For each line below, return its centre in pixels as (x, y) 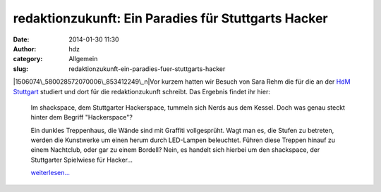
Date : (21, 39)
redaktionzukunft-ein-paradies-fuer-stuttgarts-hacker (147, 69)
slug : (20, 69)
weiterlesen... (50, 173)
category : (28, 59)
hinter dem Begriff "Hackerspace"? (82, 117)
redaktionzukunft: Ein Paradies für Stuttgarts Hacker (170, 18)
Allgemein (83, 59)
